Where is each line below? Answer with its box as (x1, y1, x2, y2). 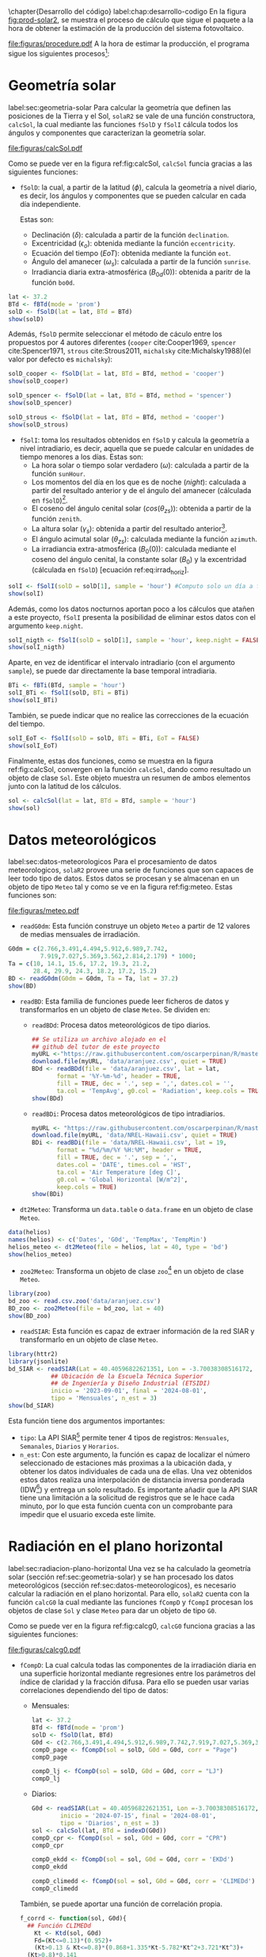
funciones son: (8, 891, 57, 900)
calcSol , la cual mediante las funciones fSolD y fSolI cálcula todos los (8, 119, 239, 129)
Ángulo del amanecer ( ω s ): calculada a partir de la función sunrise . (31, 257, 251, 269)
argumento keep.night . (8, 621, 83, 630)
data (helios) (8, 1229, 51, 1237)
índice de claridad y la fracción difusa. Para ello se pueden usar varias (19, 1677, 249, 1687)
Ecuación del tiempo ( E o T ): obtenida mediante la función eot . (31, 249, 231, 258)
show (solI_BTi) (8, 697, 59, 705)
